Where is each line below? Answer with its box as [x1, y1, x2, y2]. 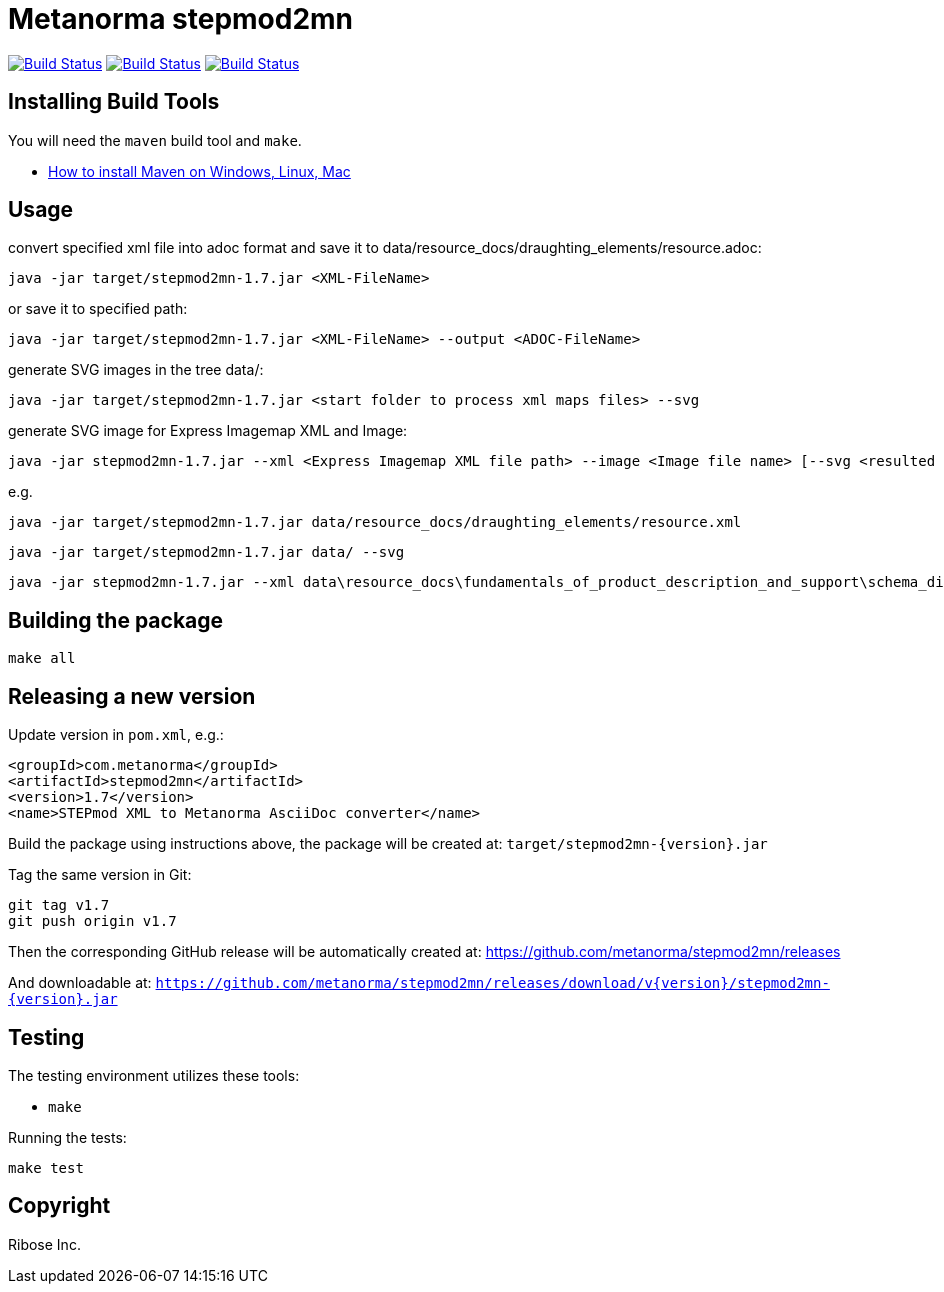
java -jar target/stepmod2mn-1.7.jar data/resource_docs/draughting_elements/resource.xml [8, 514, 742, 531]
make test [8, 1159, 84, 1176]
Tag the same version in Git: [8, 866, 192, 884]
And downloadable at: [8, 974, 152, 992]
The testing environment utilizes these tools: [8, 1066, 300, 1084]
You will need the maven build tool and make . [8, 131, 302, 149]
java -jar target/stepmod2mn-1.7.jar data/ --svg [8, 544, 405, 561]
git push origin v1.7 [8, 913, 177, 930]
